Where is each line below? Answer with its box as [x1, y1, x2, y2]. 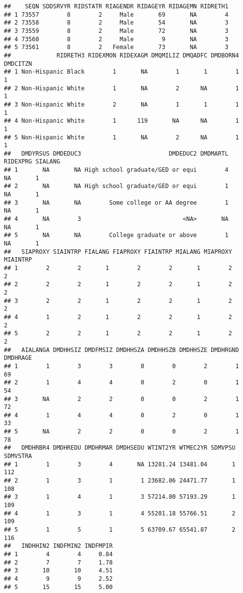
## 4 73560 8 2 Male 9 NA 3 [4, 35, 229, 43]
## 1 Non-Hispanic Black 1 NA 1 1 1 [4, 68, 239, 76]
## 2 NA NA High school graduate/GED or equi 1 [4, 183, 229, 190]
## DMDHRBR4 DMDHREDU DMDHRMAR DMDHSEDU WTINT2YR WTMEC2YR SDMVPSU [4, 444, 236, 452]
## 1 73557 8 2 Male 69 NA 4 [4, 11, 229, 18]
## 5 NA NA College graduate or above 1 [4, 232, 229, 239]
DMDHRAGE [4, 354, 32, 362]
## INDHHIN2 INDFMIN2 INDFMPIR [4, 542, 113, 550]
